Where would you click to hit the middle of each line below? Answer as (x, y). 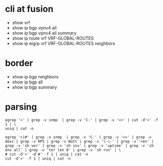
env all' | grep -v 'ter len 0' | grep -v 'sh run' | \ (63, 150)
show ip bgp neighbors (35, 76)
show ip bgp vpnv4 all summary (44, 33)
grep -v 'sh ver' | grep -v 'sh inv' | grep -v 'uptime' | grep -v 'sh (79, 145)
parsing (21, 107)
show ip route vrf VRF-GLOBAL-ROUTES (53, 38)
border (19, 63)
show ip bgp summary (34, 87)
